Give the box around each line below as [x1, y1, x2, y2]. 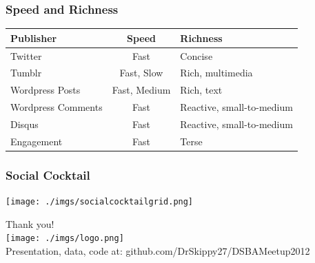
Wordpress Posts [10, 83, 81, 97]
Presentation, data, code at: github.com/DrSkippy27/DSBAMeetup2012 [6, 244, 310, 257]
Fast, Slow [119, 65, 163, 80]
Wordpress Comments [10, 100, 103, 114]
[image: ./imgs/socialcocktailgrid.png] [6, 197, 194, 207]
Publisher [10, 30, 57, 45]
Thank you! [6, 216, 54, 231]
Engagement [10, 134, 63, 148]
